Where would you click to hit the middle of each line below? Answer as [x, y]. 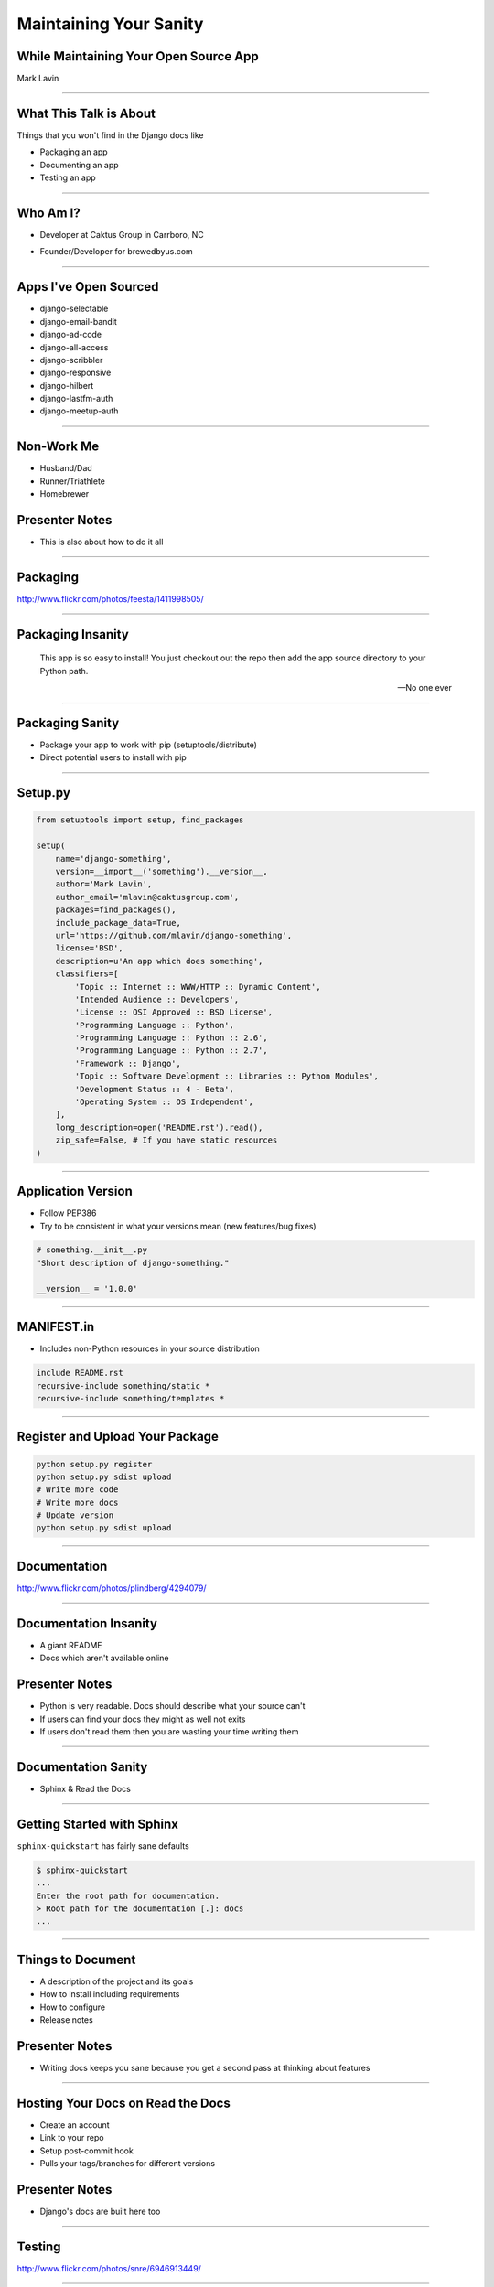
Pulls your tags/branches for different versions [127, 2163]
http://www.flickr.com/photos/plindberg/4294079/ [112, 1588]
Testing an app [68, 177]
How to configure [73, 2007]
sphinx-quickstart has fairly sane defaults [103, 1846]
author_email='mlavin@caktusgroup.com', [147, 897]
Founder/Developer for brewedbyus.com [117, 252]
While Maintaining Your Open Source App [138, 56]
